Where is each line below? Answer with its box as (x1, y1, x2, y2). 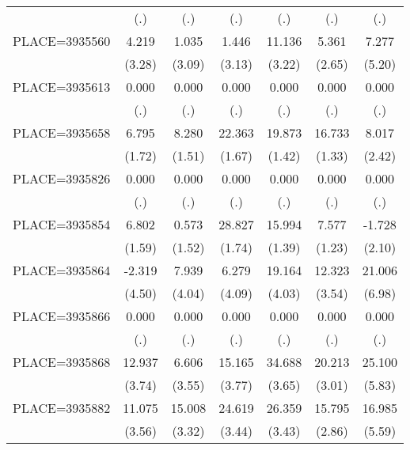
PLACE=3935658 (13, 123, 111, 142)
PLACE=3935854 (13, 215, 111, 233)
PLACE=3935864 (13, 261, 111, 279)
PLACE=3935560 (13, 32, 111, 50)
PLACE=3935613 (13, 78, 111, 96)
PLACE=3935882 (13, 399, 111, 417)
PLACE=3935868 (13, 353, 111, 371)
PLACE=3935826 (13, 169, 111, 187)
